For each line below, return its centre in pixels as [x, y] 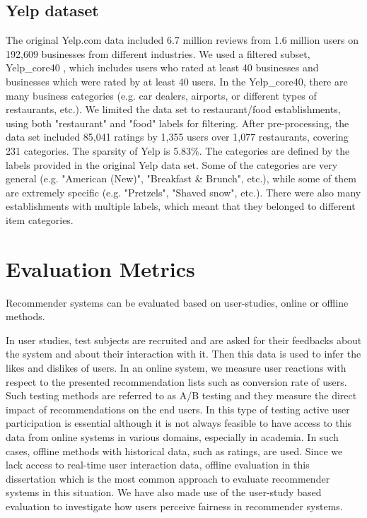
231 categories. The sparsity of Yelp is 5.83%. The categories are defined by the [178, 150]
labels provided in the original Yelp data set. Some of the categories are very [172, 164]
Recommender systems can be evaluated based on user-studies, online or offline [177, 302]
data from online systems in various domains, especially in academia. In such [172, 436]
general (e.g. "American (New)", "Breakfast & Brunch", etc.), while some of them [181, 178]
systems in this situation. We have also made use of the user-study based [164, 492]
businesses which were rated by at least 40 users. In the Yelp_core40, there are [177, 81]
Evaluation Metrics [100, 268]
